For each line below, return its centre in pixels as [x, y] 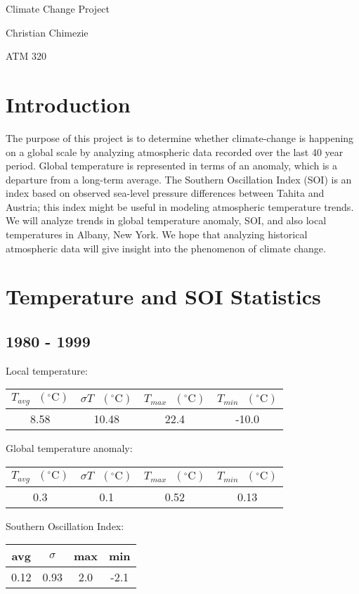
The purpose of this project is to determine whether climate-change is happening [180, 137]
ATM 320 [26, 56]
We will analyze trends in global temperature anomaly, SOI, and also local [166, 220]
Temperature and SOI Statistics [163, 296]
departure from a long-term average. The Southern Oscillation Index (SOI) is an [179, 179]
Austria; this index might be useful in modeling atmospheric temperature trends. [180, 206]
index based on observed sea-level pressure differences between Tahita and [165, 193]
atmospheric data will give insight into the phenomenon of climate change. [166, 248]
